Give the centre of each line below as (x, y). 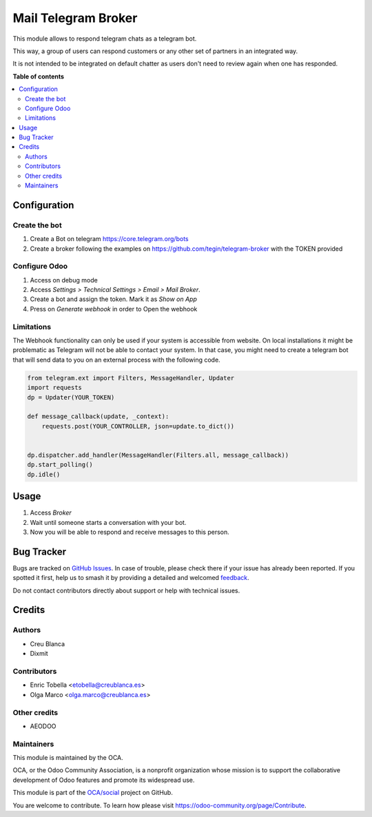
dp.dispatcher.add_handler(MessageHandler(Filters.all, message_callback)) (158, 455)
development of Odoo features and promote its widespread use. (104, 780)
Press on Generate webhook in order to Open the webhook (114, 309)
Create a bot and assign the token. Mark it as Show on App (114, 299)
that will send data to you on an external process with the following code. (116, 360)
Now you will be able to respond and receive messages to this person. (130, 532)
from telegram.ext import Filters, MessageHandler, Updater (131, 378)
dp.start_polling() (60, 465)
